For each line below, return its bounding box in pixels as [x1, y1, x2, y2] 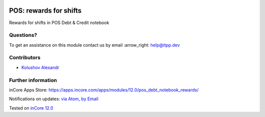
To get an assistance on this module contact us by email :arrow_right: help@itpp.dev [9, 42, 180, 48]
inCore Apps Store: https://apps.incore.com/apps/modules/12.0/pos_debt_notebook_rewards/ [9, 87, 199, 93]
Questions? [9, 32, 37, 39]
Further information [9, 77, 57, 84]
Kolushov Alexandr [21, 64, 60, 70]
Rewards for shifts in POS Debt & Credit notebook [9, 20, 109, 26]
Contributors [9, 54, 41, 61]
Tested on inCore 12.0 [9, 105, 53, 111]
